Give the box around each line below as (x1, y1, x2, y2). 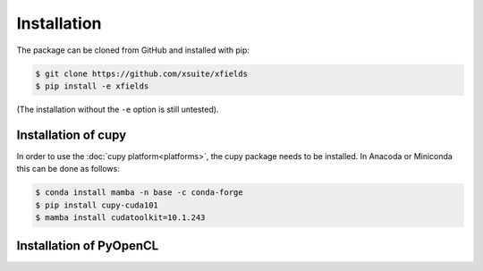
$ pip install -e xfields (35, 80, 149, 91)
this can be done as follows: (16, 164, 120, 174)
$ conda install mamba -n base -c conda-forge (35, 188, 243, 198)
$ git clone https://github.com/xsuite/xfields (35, 68, 248, 79)
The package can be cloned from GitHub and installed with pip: (16, 45, 250, 55)
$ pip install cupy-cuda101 (35, 199, 158, 210)
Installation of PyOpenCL (16, 238, 159, 254)
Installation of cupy (16, 127, 127, 142)
